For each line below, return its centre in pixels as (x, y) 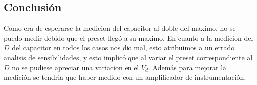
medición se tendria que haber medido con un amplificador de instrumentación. (125, 77)
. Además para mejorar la (187, 67)
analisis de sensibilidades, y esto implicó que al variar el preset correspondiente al (128, 57)
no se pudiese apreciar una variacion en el (76, 67)
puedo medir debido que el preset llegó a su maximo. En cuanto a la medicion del (128, 38)
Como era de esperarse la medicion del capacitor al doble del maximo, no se (120, 28)
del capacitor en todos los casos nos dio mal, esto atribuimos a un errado (123, 47)
